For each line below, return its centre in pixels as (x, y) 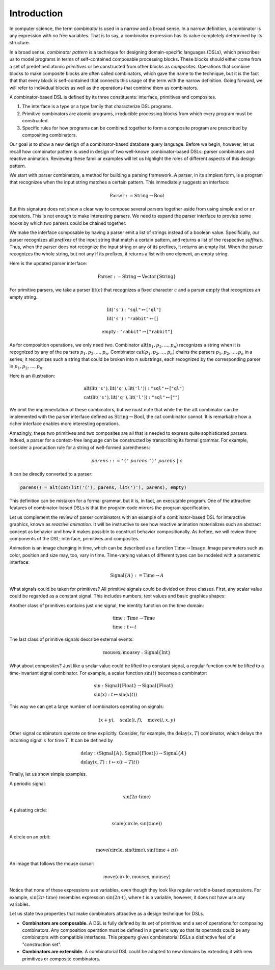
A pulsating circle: (28, 810)
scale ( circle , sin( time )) (137, 823)
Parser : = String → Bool (137, 195)
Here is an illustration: (32, 376)
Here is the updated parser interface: (48, 263)
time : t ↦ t (125, 627)
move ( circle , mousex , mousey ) (137, 876)
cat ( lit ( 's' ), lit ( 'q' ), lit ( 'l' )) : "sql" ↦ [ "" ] (132, 397)
